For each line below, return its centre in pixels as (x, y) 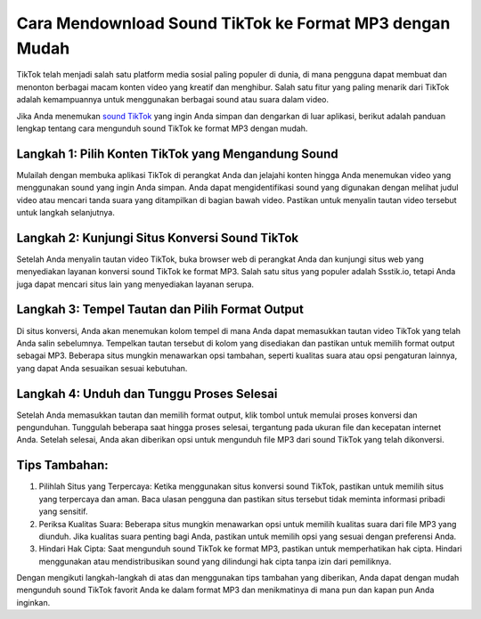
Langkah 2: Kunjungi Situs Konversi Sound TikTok (157, 237)
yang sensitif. (63, 511)
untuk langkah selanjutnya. (65, 212)
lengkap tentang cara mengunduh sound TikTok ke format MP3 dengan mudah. (162, 128)
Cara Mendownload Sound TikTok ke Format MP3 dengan (233, 23)
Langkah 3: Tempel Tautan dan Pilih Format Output (160, 309)
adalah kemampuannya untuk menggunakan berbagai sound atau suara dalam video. (173, 100)
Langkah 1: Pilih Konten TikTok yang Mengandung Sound (177, 154)
